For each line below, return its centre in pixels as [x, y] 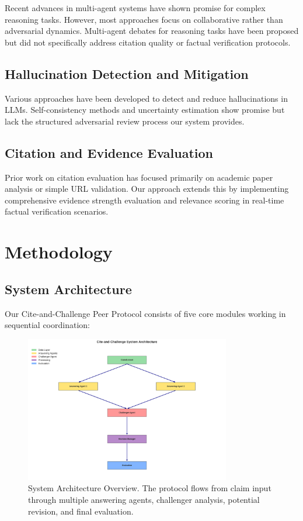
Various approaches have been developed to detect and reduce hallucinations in [146, 98]
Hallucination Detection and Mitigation [127, 73]
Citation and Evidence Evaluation [109, 152]
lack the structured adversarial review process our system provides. [125, 121]
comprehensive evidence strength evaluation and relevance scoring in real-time [144, 200]
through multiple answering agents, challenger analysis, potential [144, 500]
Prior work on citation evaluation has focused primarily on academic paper [139, 177]
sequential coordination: [47, 325]
